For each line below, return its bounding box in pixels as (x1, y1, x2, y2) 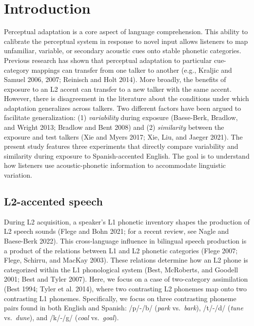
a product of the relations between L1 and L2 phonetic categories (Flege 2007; (4, 245, 238, 255)
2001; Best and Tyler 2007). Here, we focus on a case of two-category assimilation (4, 274, 248, 284)
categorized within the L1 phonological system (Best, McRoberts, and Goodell (4, 264, 238, 274)
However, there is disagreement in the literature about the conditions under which (4, 93, 249, 103)
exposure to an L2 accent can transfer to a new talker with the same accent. (4, 83, 232, 94)
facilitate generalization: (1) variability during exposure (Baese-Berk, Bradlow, (4, 112, 238, 122)
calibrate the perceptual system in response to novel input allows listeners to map (4, 36, 248, 46)
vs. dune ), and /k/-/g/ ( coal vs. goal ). (4, 312, 119, 322)
